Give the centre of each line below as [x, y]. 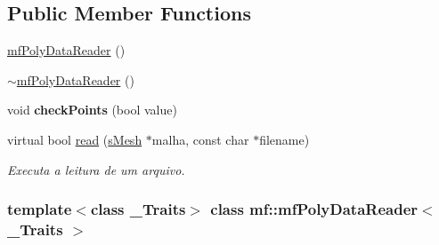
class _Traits [138, 209]
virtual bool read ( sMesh [75, 139]
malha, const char [200, 139]
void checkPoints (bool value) [92, 110]
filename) [285, 139]
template [40, 209]
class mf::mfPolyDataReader [314, 209]
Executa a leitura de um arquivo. [96, 169]
